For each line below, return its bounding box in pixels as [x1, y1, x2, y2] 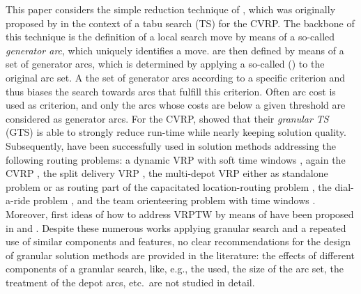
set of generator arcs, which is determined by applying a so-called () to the [6, 56, 325, 71]
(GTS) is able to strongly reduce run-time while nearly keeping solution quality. [6, 125, 346, 139]
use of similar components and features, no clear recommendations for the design [6, 234, 351, 249]
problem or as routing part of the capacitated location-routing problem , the [6, 179, 332, 194]
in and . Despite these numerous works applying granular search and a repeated [6, 220, 346, 235]
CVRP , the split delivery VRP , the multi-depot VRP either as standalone [6, 166, 328, 180]
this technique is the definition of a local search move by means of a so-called [6, 29, 335, 44]
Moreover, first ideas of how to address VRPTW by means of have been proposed [6, 206, 354, 221]
